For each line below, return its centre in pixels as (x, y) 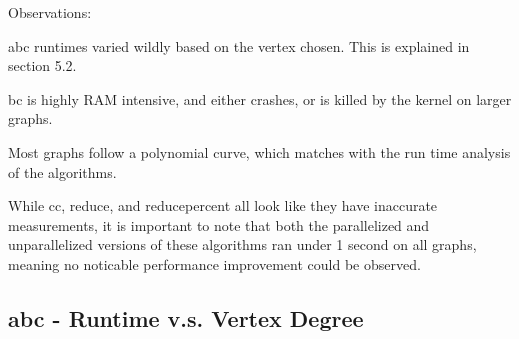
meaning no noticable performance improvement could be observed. (214, 263)
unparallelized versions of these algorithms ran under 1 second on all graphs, (242, 244)
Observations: (50, 12)
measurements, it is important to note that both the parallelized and (219, 224)
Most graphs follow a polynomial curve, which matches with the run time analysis (259, 151)
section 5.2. (42, 65)
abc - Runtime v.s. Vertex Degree (186, 317)
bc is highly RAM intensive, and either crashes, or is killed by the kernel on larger (260, 98)
